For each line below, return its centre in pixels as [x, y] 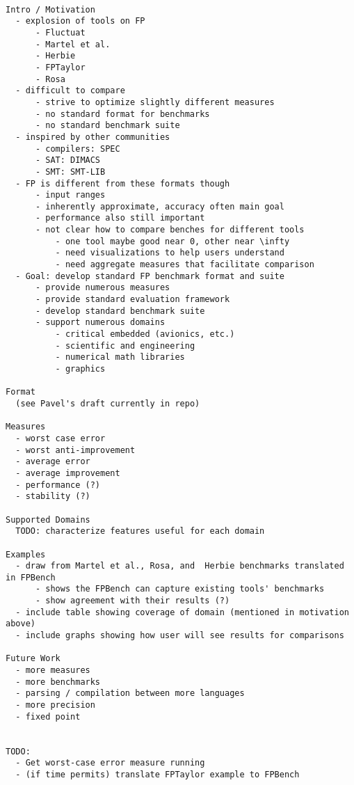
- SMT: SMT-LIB [70, 172]
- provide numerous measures [103, 288]
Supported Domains [48, 520]
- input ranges [70, 195]
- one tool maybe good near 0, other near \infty [172, 241]
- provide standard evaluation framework [132, 300]
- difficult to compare [70, 91]
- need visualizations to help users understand [170, 253]
